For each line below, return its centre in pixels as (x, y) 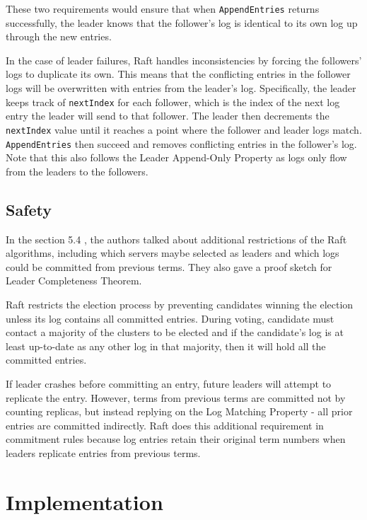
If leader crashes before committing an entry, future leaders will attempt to (169, 383)
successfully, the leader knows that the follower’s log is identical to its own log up (182, 22)
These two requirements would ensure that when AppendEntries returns (163, 8)
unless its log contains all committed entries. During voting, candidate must (170, 318)
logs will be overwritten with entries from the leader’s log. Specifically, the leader (181, 88)
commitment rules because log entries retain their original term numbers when (176, 439)
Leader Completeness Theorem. (74, 281)
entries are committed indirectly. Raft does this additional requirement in (165, 425)
